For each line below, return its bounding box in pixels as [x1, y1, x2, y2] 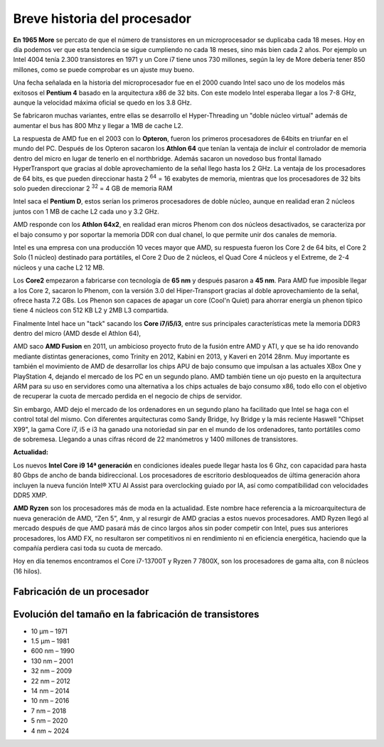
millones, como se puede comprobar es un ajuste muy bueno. [13, 65, 195, 74]
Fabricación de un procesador [13, 586, 149, 598]
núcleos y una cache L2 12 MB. [13, 263, 105, 272]
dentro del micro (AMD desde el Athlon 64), [13, 329, 142, 338]
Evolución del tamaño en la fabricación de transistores [13, 608, 260, 620]
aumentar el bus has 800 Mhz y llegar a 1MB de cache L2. [13, 121, 183, 129]
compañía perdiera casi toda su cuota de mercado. [13, 544, 163, 552]
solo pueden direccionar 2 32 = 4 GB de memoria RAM [13, 183, 173, 193]
